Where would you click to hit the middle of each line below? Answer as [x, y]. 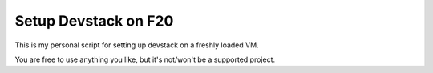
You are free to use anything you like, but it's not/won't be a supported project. [145, 59]
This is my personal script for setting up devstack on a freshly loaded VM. [137, 45]
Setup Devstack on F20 [94, 21]
